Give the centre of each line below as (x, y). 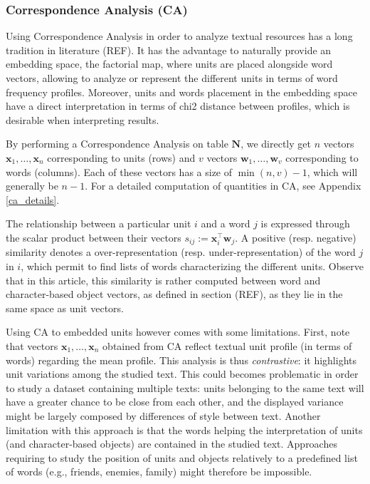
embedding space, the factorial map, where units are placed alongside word (169, 64)
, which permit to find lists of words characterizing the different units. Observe (192, 266)
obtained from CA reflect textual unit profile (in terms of (227, 345)
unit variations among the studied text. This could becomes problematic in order (182, 374)
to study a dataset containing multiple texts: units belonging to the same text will (185, 387)
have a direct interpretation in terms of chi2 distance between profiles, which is (178, 106)
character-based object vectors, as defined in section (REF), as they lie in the (174, 294)
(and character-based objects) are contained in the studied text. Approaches (171, 444)
